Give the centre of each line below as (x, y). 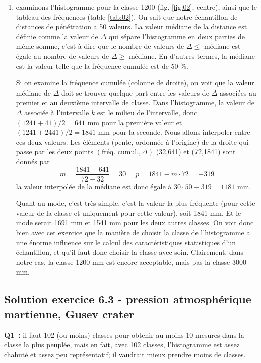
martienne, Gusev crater (69, 313)
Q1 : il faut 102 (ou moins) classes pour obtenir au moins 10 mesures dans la (124, 335)
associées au (238, 92)
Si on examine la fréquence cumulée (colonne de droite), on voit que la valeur (135, 83)
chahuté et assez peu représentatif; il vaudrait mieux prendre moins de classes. (125, 354)
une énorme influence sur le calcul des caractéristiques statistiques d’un (126, 242)
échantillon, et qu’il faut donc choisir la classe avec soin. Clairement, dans (129, 252)
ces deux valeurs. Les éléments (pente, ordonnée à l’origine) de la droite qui (132, 142)
